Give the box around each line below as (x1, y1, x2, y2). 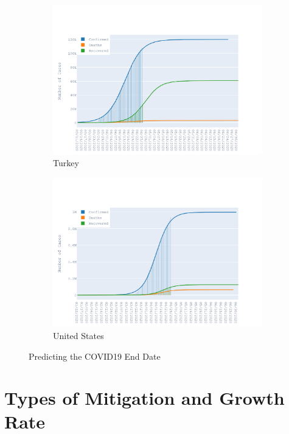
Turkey (53, 156, 79, 169)
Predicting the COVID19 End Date (29, 349, 161, 362)
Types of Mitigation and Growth (4, 385, 285, 410)
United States (53, 329, 104, 341)
